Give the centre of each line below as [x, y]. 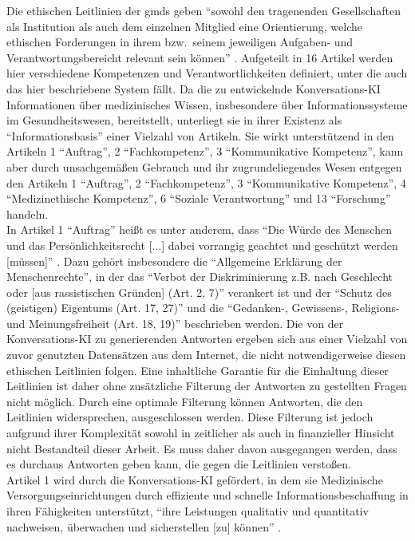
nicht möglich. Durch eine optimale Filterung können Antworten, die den [185, 401]
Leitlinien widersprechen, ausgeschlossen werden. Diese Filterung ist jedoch [190, 417]
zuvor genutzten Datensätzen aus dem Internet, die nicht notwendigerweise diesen [206, 355]
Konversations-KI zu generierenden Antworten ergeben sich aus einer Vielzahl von [207, 339]
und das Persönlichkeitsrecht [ [79, 245]
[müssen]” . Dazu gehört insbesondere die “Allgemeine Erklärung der [174, 261]
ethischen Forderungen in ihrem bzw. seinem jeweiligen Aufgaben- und [180, 42]
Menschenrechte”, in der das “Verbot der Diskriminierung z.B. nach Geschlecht [200, 276]
